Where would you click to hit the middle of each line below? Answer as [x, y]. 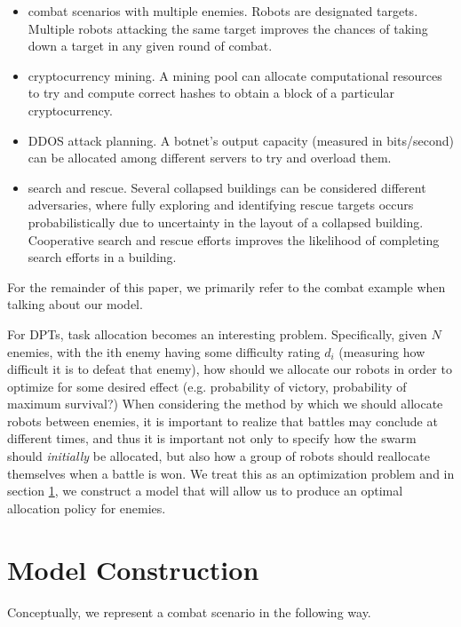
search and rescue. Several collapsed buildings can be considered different [227, 187]
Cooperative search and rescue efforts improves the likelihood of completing [234, 239]
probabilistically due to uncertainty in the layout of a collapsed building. [226, 222]
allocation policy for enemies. [87, 508]
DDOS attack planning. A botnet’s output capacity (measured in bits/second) [241, 140]
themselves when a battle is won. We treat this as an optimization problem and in [231, 473]
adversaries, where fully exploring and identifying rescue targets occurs [221, 205]
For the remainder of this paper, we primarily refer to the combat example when [227, 286]
